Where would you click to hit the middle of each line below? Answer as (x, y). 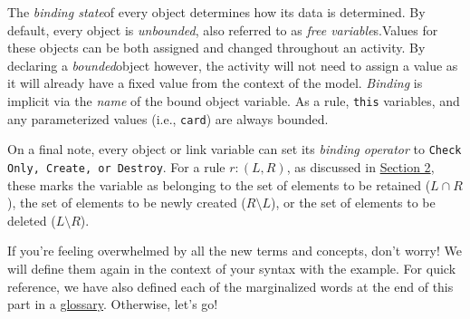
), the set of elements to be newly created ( (127, 203)
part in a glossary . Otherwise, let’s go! (113, 304)
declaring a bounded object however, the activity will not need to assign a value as (233, 65)
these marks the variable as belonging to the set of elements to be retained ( (219, 184)
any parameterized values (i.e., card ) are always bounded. (168, 118)
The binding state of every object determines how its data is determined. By (216, 12)
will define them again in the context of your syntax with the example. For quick (232, 268)
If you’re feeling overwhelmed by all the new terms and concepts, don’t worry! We (235, 251)
